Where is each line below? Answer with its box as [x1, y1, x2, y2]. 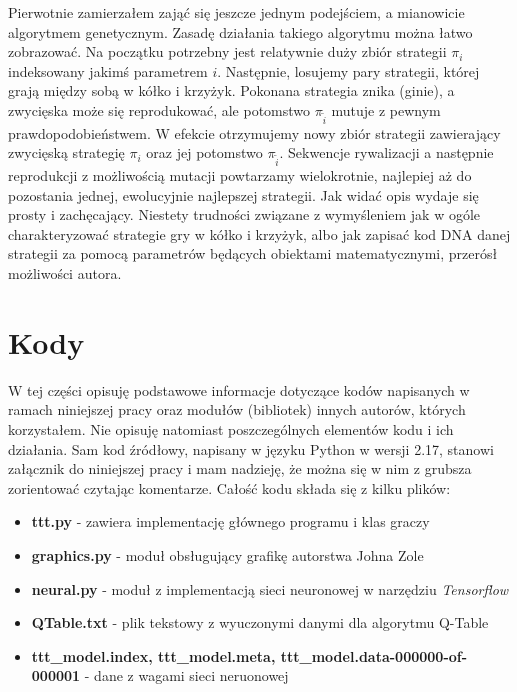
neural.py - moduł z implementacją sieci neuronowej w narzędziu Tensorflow [31, 578, 509, 599]
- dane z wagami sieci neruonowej [84, 665, 289, 686]
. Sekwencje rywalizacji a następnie [279, 142, 494, 163]
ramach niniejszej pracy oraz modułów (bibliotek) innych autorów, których [8, 399, 466, 420]
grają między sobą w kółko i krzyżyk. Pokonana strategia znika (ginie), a [8, 80, 455, 101]
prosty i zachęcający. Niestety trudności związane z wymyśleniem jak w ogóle [8, 204, 481, 225]
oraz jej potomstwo [146, 142, 263, 163]
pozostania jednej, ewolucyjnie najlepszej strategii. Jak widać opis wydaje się [8, 184, 479, 205]
